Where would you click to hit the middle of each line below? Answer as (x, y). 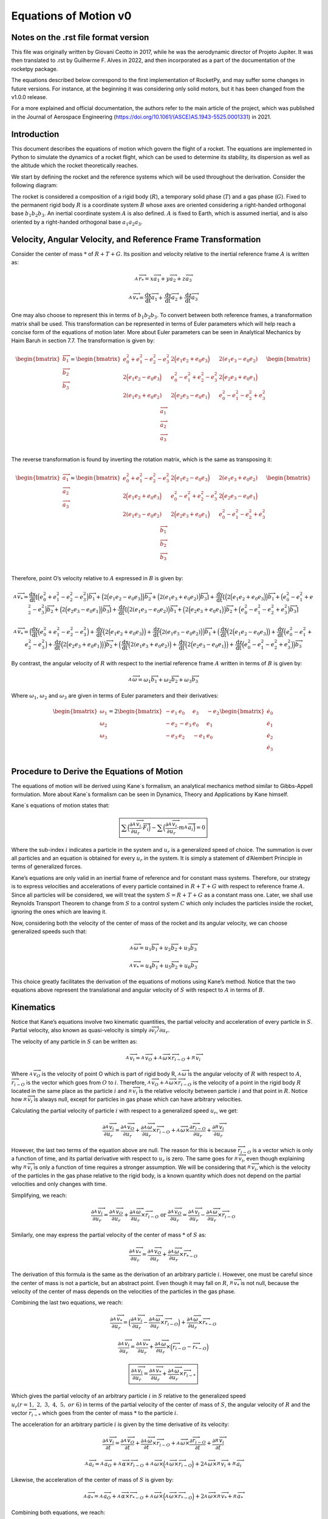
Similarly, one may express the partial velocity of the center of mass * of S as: (109, 1235)
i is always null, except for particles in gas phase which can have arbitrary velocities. (137, 1100)
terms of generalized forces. (47, 866)
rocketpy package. (35, 69)
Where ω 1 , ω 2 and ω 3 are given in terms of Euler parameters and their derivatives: (115, 696)
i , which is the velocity (282, 1168)
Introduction (35, 134)
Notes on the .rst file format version (80, 37)
